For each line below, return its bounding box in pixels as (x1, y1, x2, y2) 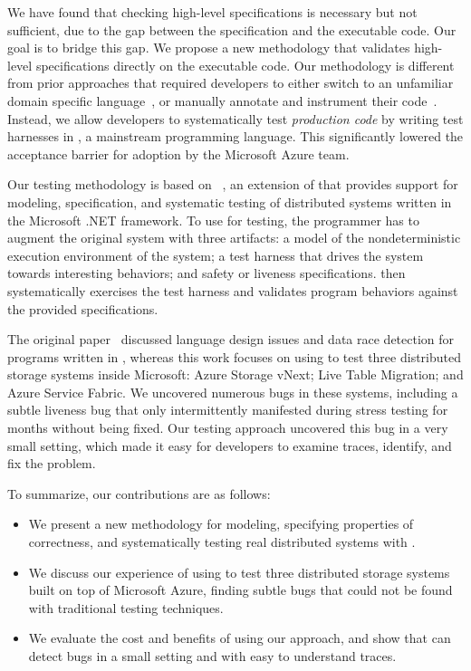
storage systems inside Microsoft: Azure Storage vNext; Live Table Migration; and (7, 365, 464, 384)
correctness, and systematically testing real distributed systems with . (28, 532, 416, 551)
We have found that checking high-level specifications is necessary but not (7, 3, 418, 21)
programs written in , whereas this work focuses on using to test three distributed (7, 347, 461, 366)
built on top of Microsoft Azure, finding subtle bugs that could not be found (28, 580, 453, 599)
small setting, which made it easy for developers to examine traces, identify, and (7, 436, 452, 455)
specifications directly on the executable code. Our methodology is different (35, 55, 455, 74)
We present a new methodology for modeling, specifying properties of (28, 514, 414, 533)
